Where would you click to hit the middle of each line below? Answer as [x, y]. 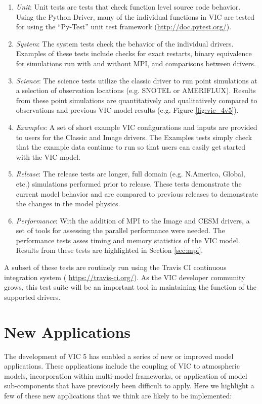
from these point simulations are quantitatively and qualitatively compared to [137, 100]
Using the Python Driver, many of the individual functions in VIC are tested [135, 16]
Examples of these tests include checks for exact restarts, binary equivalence [134, 53]
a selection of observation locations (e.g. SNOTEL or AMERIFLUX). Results [136, 90]
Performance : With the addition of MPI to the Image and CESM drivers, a [133, 220]
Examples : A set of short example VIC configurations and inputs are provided [137, 127]
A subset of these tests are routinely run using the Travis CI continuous [115, 267]
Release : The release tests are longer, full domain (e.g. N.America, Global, [130, 174]
